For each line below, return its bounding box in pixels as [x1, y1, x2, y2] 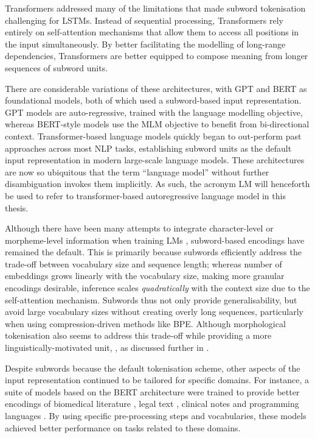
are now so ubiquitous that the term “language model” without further [5, 165, 269, 178]
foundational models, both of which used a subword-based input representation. [5, 94, 302, 107]
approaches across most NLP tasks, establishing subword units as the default [5, 141, 292, 154]
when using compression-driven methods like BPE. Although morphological [5, 317, 286, 330]
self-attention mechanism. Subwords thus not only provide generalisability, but [5, 293, 297, 306]
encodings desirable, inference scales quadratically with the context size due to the [5, 281, 310, 294]
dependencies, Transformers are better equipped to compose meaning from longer [5, 49, 308, 62]
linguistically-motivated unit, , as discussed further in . [5, 341, 209, 354]
